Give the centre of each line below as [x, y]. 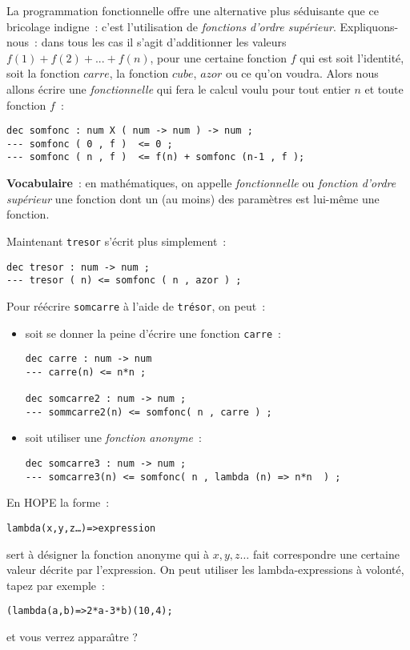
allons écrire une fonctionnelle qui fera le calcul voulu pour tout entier [179, 88]
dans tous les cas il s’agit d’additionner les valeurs [164, 42]
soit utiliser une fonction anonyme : [113, 437]
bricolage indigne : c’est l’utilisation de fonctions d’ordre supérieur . [171, 26]
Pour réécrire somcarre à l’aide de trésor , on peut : [136, 305]
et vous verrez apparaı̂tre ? [72, 637]
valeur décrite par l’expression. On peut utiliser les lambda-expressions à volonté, [205, 570]
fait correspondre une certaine [326, 554]
